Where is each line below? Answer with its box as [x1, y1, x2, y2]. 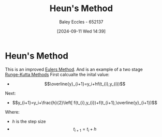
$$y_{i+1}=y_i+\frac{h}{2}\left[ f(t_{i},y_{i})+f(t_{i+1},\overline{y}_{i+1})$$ [12, 100, 158, 106]
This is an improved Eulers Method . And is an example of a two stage [5, 66, 143, 72]
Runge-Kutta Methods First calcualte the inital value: [5, 71, 110, 77]
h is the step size [12, 118, 46, 124]
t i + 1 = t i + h [73, 126, 97, 133]
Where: [5, 109, 20, 115]
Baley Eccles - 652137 [59, 19, 103, 25]
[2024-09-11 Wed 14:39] [57, 28, 106, 34]
